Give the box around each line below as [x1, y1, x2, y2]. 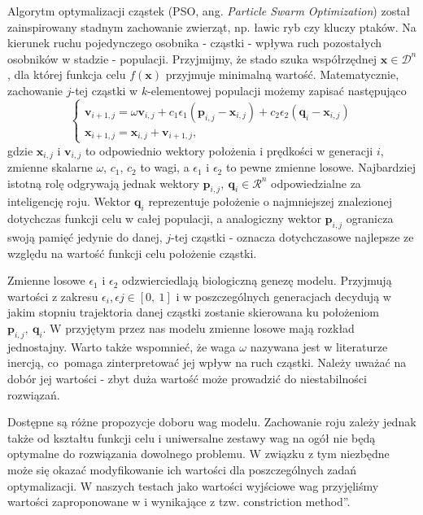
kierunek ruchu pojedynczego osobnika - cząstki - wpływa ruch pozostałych [7, 34, 382, 51]
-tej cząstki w [71, 81, 138, 98]
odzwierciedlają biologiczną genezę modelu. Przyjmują [122, 272, 392, 289]
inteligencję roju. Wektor [7, 193, 131, 210]
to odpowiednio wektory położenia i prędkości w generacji [85, 142, 373, 159]
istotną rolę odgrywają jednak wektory [7, 174, 199, 191]
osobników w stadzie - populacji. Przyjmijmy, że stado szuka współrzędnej [7, 50, 377, 67]
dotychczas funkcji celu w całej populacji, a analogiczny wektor [7, 210, 321, 227]
